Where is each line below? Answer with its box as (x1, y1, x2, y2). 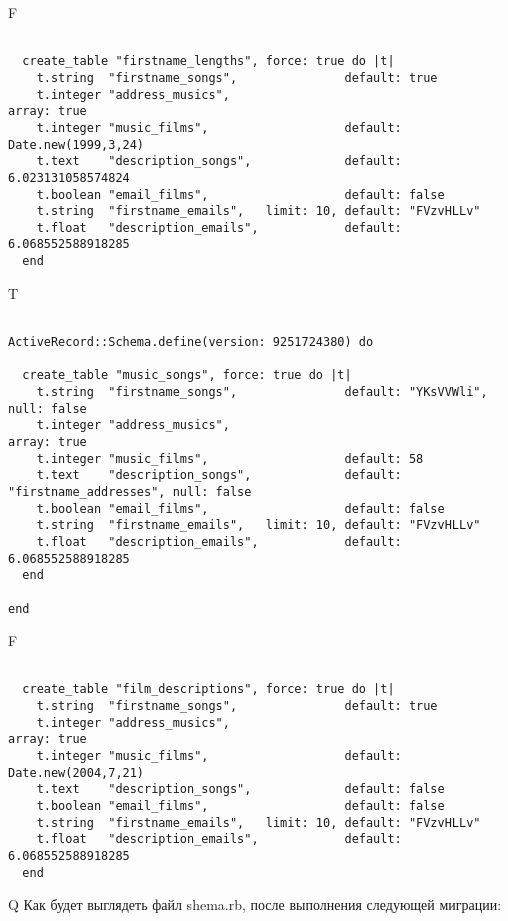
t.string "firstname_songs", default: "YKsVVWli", (36, 385, 488, 399)
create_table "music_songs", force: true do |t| (22, 368, 352, 383)
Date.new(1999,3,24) (8, 137, 145, 152)
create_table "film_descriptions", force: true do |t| (22, 682, 395, 697)
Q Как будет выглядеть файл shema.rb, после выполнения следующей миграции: (8, 894, 502, 915)
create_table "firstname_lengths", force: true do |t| (22, 54, 395, 69)
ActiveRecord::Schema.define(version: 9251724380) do (8, 335, 374, 350)
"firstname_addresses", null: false (8, 484, 252, 499)
